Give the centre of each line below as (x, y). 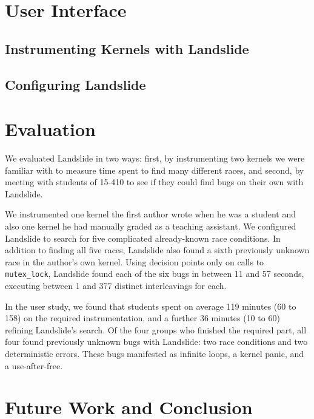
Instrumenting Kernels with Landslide (127, 48)
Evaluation (50, 129)
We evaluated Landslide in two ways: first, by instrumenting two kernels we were (155, 158)
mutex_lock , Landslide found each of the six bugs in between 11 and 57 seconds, (155, 274)
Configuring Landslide (75, 84)
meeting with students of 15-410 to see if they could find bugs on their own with (154, 182)
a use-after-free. (34, 365)
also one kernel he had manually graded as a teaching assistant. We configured (151, 226)
